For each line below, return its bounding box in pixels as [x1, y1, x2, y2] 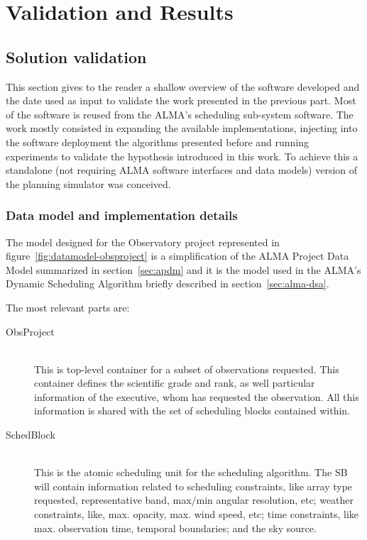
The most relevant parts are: [6, 299, 130, 314]
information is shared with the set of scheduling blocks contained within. [34, 403, 350, 418]
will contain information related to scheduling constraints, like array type [34, 478, 353, 493]
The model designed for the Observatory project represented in [6, 234, 280, 249]
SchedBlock [6, 427, 55, 442]
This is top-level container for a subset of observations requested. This [34, 361, 339, 376]
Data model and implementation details [6, 206, 238, 224]
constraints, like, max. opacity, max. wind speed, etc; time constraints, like [34, 507, 359, 522]
